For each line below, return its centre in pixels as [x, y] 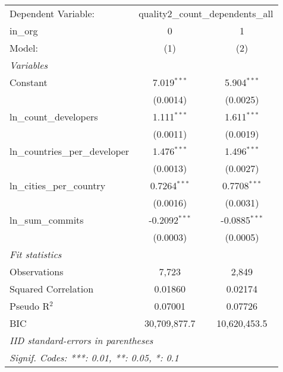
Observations [37, 271]
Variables [29, 65]
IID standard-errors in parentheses [81, 340]
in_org [24, 31]
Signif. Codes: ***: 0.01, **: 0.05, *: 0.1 [94, 357]
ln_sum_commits [47, 220]
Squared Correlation [52, 289]
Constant [29, 82]
